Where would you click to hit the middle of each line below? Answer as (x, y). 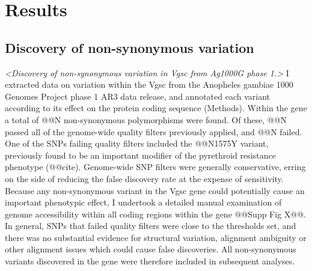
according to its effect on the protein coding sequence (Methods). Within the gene (156, 108)
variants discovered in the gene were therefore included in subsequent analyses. (150, 261)
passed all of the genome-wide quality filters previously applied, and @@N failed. (154, 131)
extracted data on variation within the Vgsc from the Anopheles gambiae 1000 (149, 84)
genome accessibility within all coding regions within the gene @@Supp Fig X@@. (155, 214)
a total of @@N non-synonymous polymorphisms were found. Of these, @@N (146, 119)
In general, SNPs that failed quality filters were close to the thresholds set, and (151, 226)
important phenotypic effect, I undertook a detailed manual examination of (143, 202)
